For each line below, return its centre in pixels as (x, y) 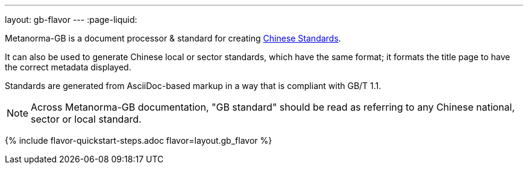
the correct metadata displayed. (68, 67)
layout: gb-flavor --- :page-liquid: (71, 20)
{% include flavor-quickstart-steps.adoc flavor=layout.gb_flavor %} (139, 140)
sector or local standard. (86, 119)
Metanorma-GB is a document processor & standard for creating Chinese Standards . (173, 38)
